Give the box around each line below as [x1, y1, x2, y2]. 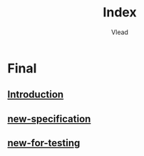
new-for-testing [7, 137, 81, 150]
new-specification [7, 113, 91, 125]
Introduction [7, 88, 64, 100]
